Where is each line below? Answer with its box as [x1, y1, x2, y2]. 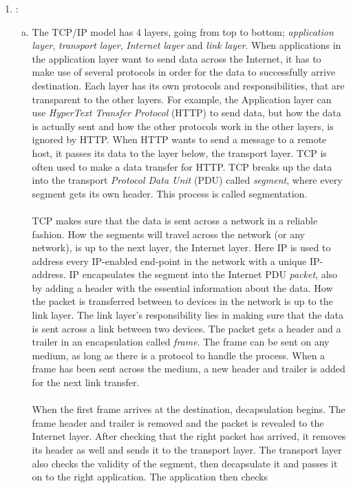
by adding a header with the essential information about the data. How [32, 280, 333, 295]
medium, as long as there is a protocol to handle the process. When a [32, 348, 326, 362]
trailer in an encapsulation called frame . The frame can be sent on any [32, 335, 330, 349]
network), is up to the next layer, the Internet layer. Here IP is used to [32, 240, 331, 255]
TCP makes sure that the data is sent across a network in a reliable [32, 213, 318, 227]
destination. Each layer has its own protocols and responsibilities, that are [32, 78, 345, 92]
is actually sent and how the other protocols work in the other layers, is [32, 118, 334, 133]
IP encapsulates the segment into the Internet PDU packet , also [69, 267, 338, 282]
